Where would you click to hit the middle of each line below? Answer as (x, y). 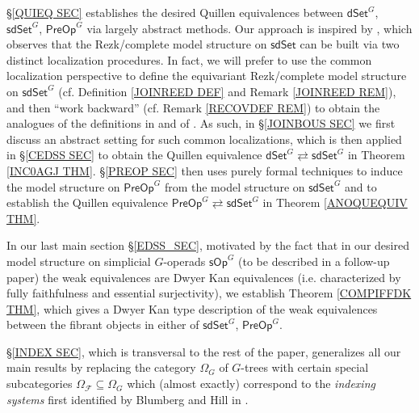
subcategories (40, 383)
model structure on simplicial (79, 261)
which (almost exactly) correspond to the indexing (251, 383)
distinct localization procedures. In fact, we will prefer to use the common (189, 59)
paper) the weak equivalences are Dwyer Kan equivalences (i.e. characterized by (204, 277)
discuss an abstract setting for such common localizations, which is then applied (204, 139)
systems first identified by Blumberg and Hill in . (128, 399)
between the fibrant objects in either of (103, 324)
